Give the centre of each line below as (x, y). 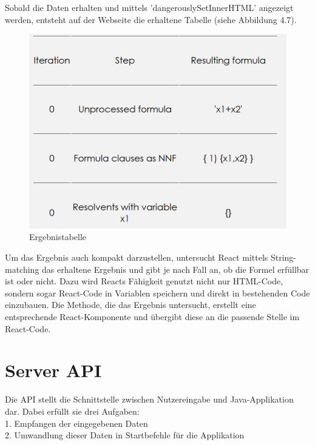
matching (22, 269)
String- (283, 257)
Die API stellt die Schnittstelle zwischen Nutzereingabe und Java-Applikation (149, 399)
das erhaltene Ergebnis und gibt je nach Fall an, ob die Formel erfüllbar (176, 269)
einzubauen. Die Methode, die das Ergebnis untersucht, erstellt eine (130, 305)
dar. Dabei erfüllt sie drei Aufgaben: (72, 411)
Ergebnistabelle (58, 237)
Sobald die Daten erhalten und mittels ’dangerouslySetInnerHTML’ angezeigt (149, 7)
